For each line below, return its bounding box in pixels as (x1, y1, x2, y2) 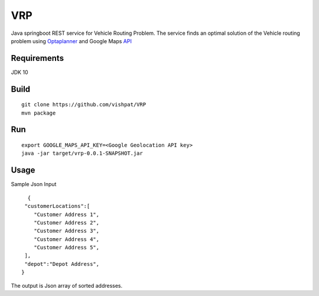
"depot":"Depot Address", (24, 261, 100, 267)
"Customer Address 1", (33, 211, 100, 218)
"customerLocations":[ (24, 203, 90, 210)
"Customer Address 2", (33, 219, 100, 226)
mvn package (21, 109, 56, 116)
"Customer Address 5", (33, 244, 100, 251)
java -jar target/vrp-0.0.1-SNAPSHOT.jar (21, 150, 143, 157)
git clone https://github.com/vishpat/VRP (21, 101, 147, 108)
